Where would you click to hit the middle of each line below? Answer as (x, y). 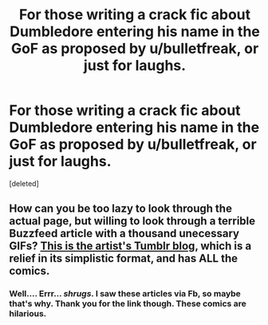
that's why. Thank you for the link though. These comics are (128, 303)
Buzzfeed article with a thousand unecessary (124, 234)
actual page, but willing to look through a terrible (132, 221)
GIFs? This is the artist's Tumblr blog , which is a (130, 246)
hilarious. (28, 314)
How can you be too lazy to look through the (120, 209)
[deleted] (24, 183)
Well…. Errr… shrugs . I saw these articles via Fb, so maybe (125, 294)
